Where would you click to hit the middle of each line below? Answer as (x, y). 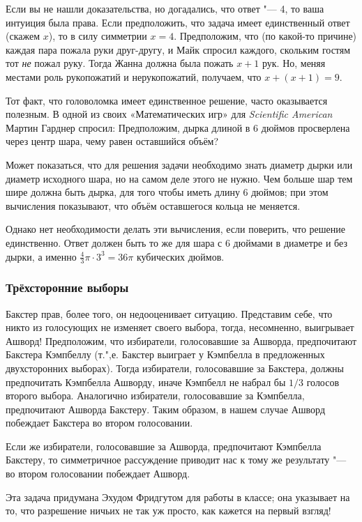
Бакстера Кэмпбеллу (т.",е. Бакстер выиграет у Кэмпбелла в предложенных (165, 354)
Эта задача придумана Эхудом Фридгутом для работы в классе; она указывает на (178, 497)
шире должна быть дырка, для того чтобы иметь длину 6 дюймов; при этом (167, 192)
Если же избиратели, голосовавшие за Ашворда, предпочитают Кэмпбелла (164, 446)
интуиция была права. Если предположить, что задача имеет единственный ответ (178, 22)
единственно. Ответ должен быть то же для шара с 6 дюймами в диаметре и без (176, 242)
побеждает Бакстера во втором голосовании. (99, 423)
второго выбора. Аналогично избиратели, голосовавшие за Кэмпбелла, (155, 396)
